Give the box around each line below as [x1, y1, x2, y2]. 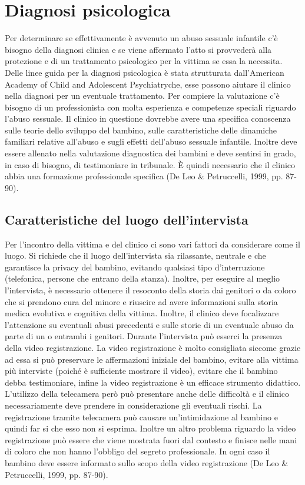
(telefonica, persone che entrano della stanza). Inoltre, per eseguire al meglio [5, 272, 280, 285]
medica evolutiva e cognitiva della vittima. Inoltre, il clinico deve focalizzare [5, 307, 279, 319]
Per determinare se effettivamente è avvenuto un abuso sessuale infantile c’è [5, 32, 278, 44]
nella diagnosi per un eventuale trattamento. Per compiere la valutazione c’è [5, 89, 280, 102]
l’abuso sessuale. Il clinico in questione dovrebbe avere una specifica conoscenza [5, 112, 291, 125]
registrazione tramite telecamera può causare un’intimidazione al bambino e [5, 410, 278, 423]
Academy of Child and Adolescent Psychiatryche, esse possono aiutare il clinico [5, 78, 291, 90]
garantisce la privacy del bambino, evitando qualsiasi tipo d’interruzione [5, 260, 265, 273]
